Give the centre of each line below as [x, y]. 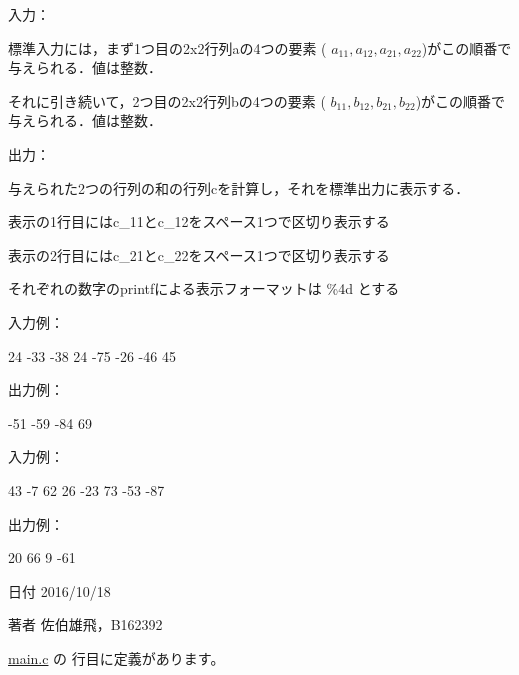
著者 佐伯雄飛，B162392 [85, 624]
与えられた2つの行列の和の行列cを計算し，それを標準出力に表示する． [239, 187]
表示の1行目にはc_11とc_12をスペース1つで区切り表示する [199, 221]
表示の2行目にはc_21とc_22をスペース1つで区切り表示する [199, 254]
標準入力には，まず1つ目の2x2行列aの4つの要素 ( [167, 47]
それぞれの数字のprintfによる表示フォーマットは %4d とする [204, 288]
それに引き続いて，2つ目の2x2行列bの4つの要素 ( [167, 100]
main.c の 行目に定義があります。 [116, 657]
